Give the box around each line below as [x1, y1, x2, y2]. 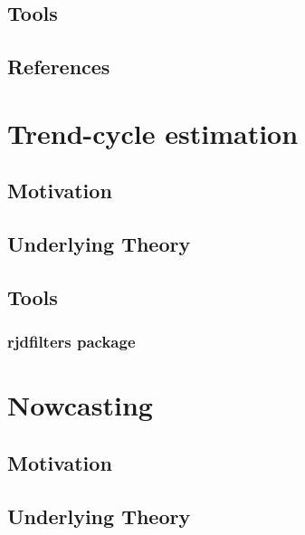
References [7, 53, 110, 81]
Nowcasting [7, 387, 153, 424]
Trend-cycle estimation [7, 114, 299, 151]
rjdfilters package [7, 330, 136, 353]
